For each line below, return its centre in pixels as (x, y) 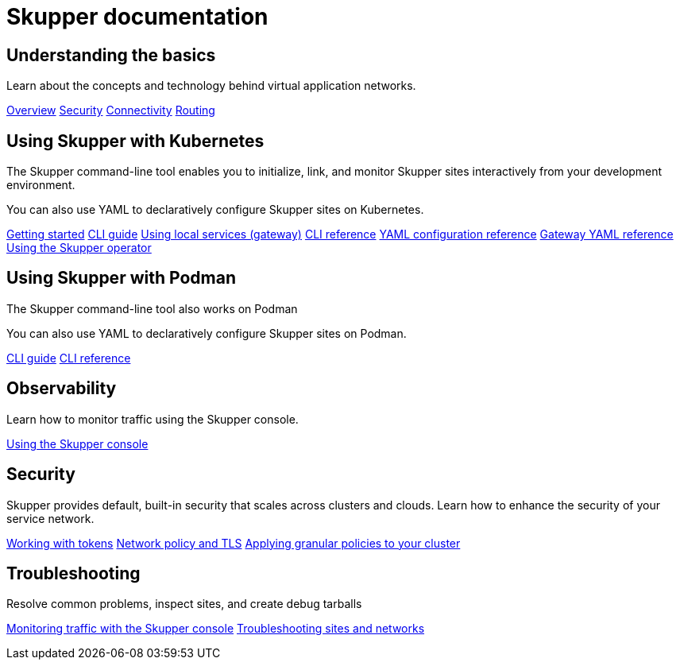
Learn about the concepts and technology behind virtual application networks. (211, 86)
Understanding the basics (111, 55)
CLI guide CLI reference (69, 358)
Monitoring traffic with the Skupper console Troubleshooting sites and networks (216, 629)
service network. (50, 518)
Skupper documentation (137, 17)
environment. (41, 185)
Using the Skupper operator (79, 248)
